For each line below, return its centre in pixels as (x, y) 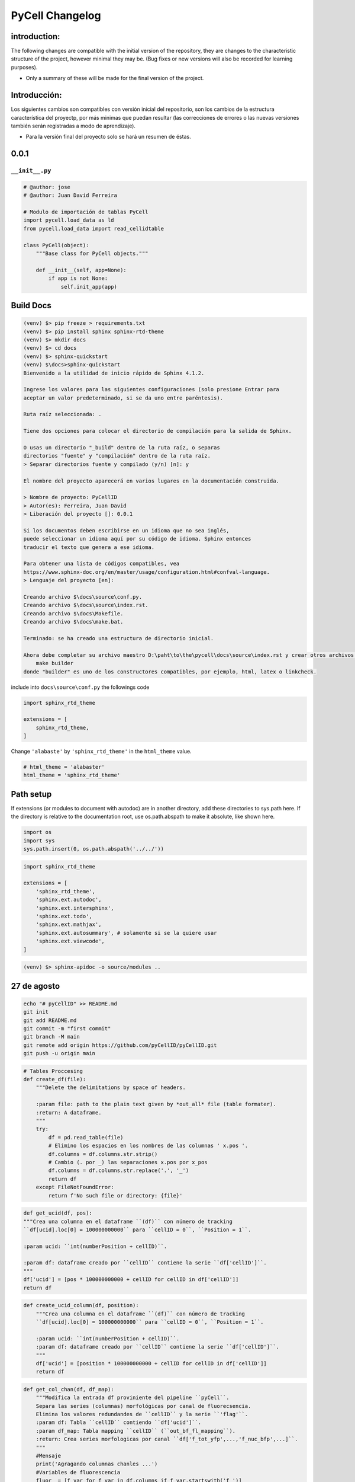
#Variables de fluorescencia (78, 1472)
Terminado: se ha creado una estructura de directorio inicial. (119, 638)
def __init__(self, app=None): (81, 270)
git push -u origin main (59, 1053)
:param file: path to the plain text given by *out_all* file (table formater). (156, 1104)
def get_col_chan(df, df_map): (69, 1389)
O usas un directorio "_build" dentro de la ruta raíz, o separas (122, 448)
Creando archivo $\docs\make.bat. (73, 622)
